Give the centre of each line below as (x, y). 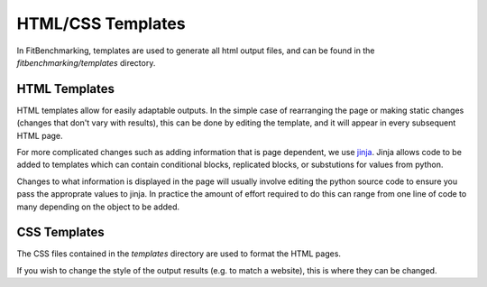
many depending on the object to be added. (98, 207)
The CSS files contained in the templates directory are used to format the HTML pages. (179, 254)
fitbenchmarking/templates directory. (86, 62)
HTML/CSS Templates (101, 23)
